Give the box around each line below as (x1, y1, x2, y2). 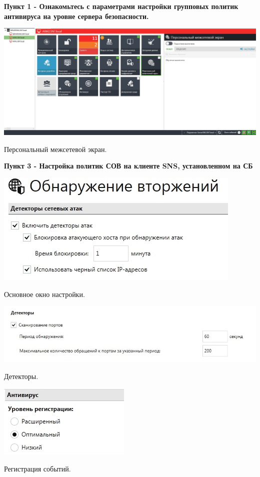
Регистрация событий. (4, 463, 71, 473)
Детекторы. (4, 370, 38, 381)
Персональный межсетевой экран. (4, 143, 107, 154)
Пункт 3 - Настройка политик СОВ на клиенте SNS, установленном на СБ (4, 160, 253, 171)
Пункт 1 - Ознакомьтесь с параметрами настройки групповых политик (4, 1, 238, 11)
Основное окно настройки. (4, 288, 85, 299)
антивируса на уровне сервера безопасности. (4, 10, 149, 21)
